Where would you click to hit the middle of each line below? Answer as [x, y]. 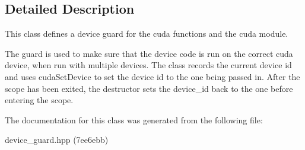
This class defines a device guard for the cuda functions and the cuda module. [147, 33]
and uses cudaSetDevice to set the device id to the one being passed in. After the [152, 76]
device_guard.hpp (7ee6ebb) [57, 140]
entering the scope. [39, 100]
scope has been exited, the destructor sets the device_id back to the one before [149, 88]
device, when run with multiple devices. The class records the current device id [148, 65]
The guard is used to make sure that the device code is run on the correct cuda [149, 53]
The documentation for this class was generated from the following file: [134, 119]
